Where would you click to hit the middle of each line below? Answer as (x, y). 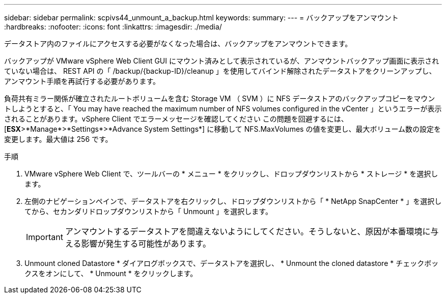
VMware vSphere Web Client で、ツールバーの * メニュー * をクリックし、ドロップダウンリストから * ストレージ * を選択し (231, 174)
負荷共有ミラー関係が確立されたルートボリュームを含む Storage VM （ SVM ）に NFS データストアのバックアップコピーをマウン (220, 98)
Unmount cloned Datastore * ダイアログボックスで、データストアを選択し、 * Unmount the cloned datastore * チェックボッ (232, 263)
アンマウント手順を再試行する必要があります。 (82, 81)
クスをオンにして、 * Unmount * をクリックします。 (111, 273)
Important (45, 237)
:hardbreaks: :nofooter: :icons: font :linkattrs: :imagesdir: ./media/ (113, 27)
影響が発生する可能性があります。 (146, 244)
